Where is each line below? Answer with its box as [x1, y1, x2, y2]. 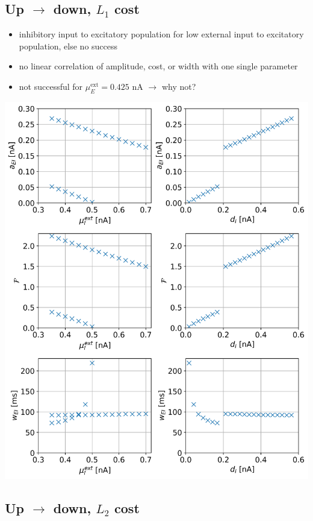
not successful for [19, 80, 83, 92]
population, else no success [19, 39, 118, 52]
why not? [161, 80, 196, 92]
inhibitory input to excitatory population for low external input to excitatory [19, 28, 304, 40]
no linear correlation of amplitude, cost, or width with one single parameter [19, 60, 298, 72]
